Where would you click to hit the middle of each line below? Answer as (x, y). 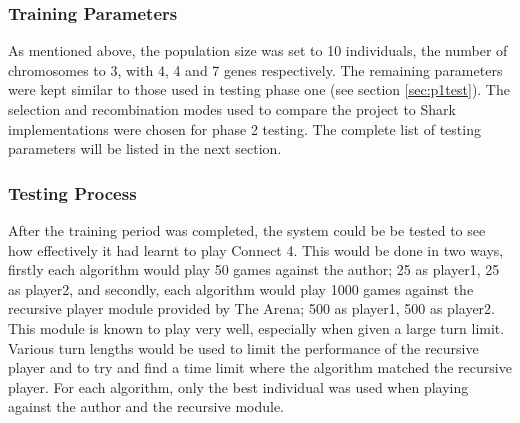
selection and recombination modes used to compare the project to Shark (232, 109)
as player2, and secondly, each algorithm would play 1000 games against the (241, 288)
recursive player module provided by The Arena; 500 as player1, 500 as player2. (251, 308)
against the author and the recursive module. (146, 406)
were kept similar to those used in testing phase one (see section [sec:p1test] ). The (259, 89)
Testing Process (72, 192)
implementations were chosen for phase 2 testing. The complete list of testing (244, 128)
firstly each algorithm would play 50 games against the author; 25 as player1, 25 (254, 269)
